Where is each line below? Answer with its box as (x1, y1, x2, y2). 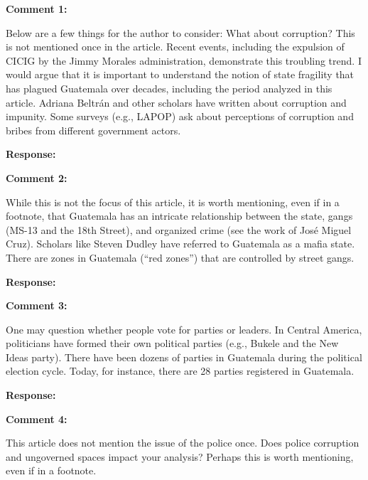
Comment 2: (6, 170, 67, 185)
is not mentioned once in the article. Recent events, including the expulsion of (6, 39, 345, 54)
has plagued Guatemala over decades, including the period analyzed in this (6, 80, 332, 95)
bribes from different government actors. (6, 122, 181, 137)
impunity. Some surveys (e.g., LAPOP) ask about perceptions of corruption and (6, 109, 354, 124)
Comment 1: (6, 1, 67, 16)
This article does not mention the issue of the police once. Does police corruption (6, 435, 359, 450)
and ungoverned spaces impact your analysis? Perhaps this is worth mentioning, (6, 449, 354, 464)
